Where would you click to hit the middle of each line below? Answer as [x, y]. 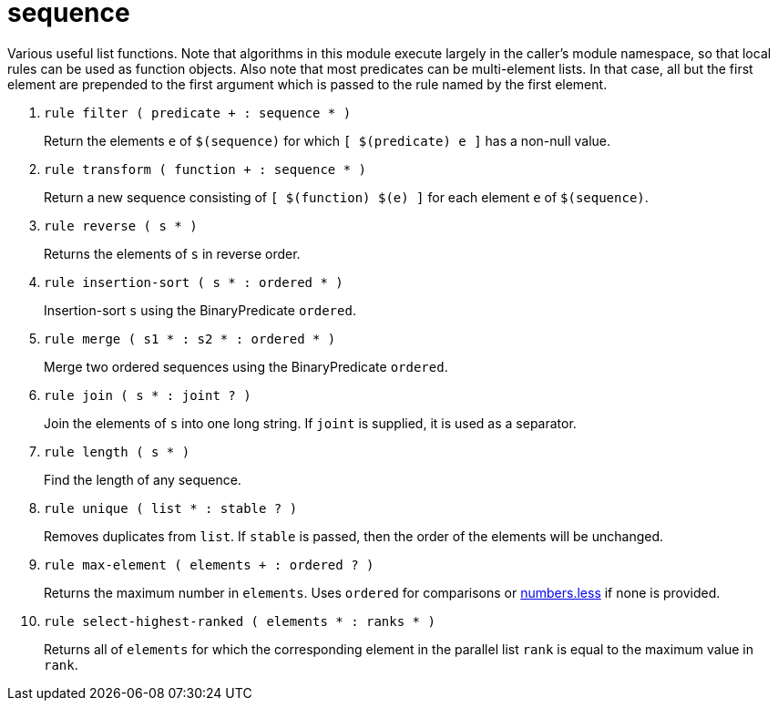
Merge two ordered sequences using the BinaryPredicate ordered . [246, 366]
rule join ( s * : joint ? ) [148, 395]
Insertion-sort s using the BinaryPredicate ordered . [200, 310]
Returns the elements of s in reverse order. [172, 253]
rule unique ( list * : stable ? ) [171, 508]
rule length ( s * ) [117, 451]
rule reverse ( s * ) [121, 226]
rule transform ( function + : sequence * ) [205, 169]
